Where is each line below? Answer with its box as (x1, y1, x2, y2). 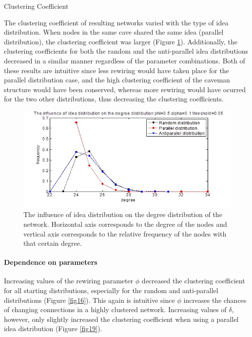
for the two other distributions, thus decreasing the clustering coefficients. (4, 94, 224, 104)
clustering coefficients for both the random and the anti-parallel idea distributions (4, 46, 249, 56)
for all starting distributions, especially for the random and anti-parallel (4, 285, 218, 296)
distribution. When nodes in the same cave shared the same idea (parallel (4, 27, 224, 37)
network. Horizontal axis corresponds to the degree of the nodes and (23, 218, 227, 229)
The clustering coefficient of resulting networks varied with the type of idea (4, 17, 229, 27)
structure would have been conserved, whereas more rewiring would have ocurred (4, 84, 246, 94)
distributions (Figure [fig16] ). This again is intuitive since (4, 295, 175, 305)
